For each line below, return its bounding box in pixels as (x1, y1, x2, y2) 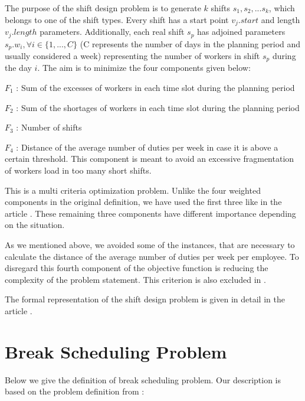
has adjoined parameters (197, 25, 286, 38)
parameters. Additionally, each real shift (40, 25, 185, 38)
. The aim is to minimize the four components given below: (37, 61, 251, 74)
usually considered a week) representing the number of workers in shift (5, 49, 260, 61)
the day (5, 61, 32, 74)
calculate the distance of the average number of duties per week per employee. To (5, 250, 299, 262)
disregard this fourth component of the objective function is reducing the (5, 262, 268, 274)
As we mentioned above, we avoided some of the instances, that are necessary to (5, 238, 295, 250)
